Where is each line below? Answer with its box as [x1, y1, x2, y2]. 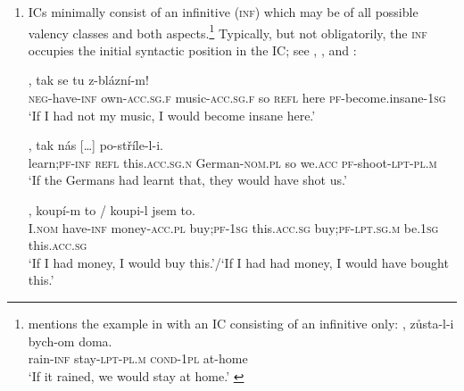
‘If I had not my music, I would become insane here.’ [28, 105, 316, 124]
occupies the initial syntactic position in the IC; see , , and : [28, 40, 357, 59]
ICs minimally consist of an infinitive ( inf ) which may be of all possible [28, 3, 418, 21]
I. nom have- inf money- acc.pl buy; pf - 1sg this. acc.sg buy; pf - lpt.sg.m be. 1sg [28, 218, 439, 237]
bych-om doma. [28, 331, 112, 350]
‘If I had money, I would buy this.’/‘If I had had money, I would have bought [28, 253, 449, 271]
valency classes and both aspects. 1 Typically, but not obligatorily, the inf [28, 21, 427, 42]
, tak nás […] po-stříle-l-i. [28, 136, 163, 154]
